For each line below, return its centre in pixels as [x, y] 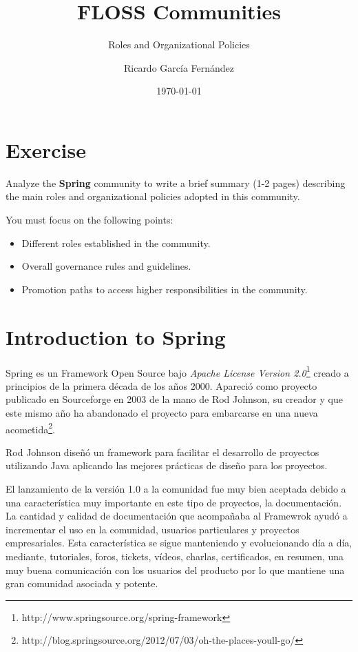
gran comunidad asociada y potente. [82, 583]
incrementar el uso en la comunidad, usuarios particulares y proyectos [152, 529]
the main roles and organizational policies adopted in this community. [153, 196]
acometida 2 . [30, 428]
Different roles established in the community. [116, 243]
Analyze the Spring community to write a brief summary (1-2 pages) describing [176, 182]
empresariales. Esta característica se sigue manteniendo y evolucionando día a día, [179, 543]
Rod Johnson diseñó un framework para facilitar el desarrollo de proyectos [162, 452]
